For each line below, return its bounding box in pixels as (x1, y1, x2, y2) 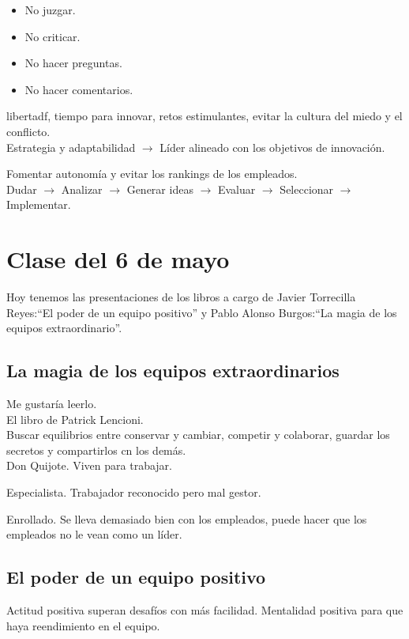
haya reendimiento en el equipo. (6, 617, 160, 633)
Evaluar (217, 180, 256, 197)
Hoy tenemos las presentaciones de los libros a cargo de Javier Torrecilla (6, 289, 356, 305)
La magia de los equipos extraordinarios (6, 358, 340, 383)
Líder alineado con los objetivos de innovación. (159, 138, 385, 155)
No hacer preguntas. (24, 55, 122, 71)
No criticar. (24, 28, 81, 44)
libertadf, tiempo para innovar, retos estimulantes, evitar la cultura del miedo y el (6, 108, 403, 124)
